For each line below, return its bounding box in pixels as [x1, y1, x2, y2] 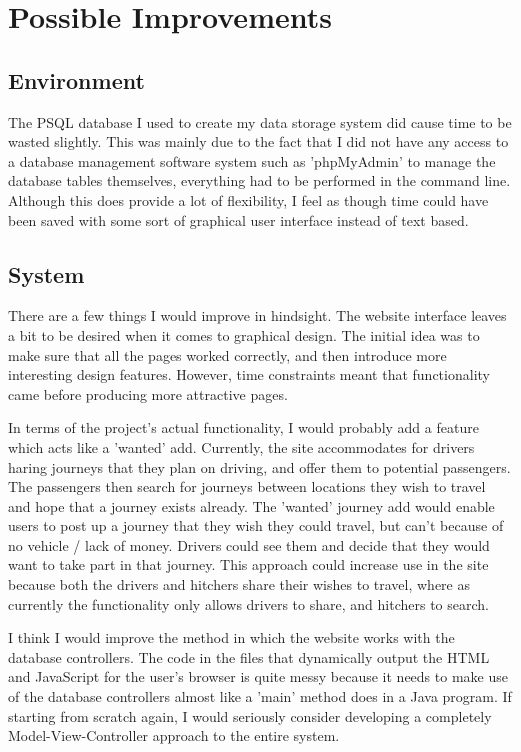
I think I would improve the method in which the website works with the [8, 627, 455, 648]
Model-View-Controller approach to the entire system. [8, 725, 340, 746]
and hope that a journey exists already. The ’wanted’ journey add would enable [8, 495, 495, 516]
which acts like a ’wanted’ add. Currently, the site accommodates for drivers [8, 436, 475, 457]
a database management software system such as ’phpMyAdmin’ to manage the [8, 150, 496, 171]
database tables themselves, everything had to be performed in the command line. [8, 170, 511, 191]
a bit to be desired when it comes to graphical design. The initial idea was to [8, 324, 480, 345]
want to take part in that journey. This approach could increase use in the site [8, 554, 489, 575]
